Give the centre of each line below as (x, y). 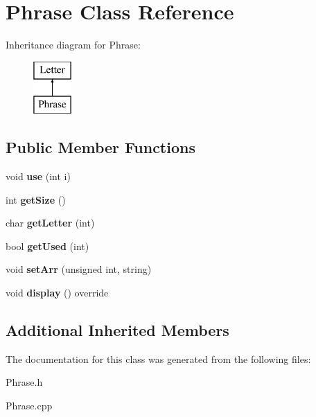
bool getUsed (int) (47, 246)
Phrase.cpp (29, 406)
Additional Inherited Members (117, 330)
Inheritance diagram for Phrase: (73, 45)
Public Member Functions (100, 147)
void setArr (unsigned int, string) (79, 269)
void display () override (57, 293)
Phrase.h (24, 382)
